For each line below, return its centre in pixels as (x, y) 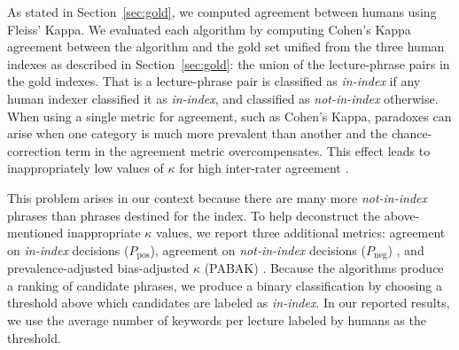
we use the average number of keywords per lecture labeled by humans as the (217, 319)
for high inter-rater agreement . (264, 168)
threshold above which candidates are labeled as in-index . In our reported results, (229, 303)
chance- (412, 133)
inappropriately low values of (86, 168)
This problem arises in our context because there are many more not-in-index (218, 197)
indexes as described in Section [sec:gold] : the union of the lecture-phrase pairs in (229, 63)
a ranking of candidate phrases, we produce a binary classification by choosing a (225, 285)
